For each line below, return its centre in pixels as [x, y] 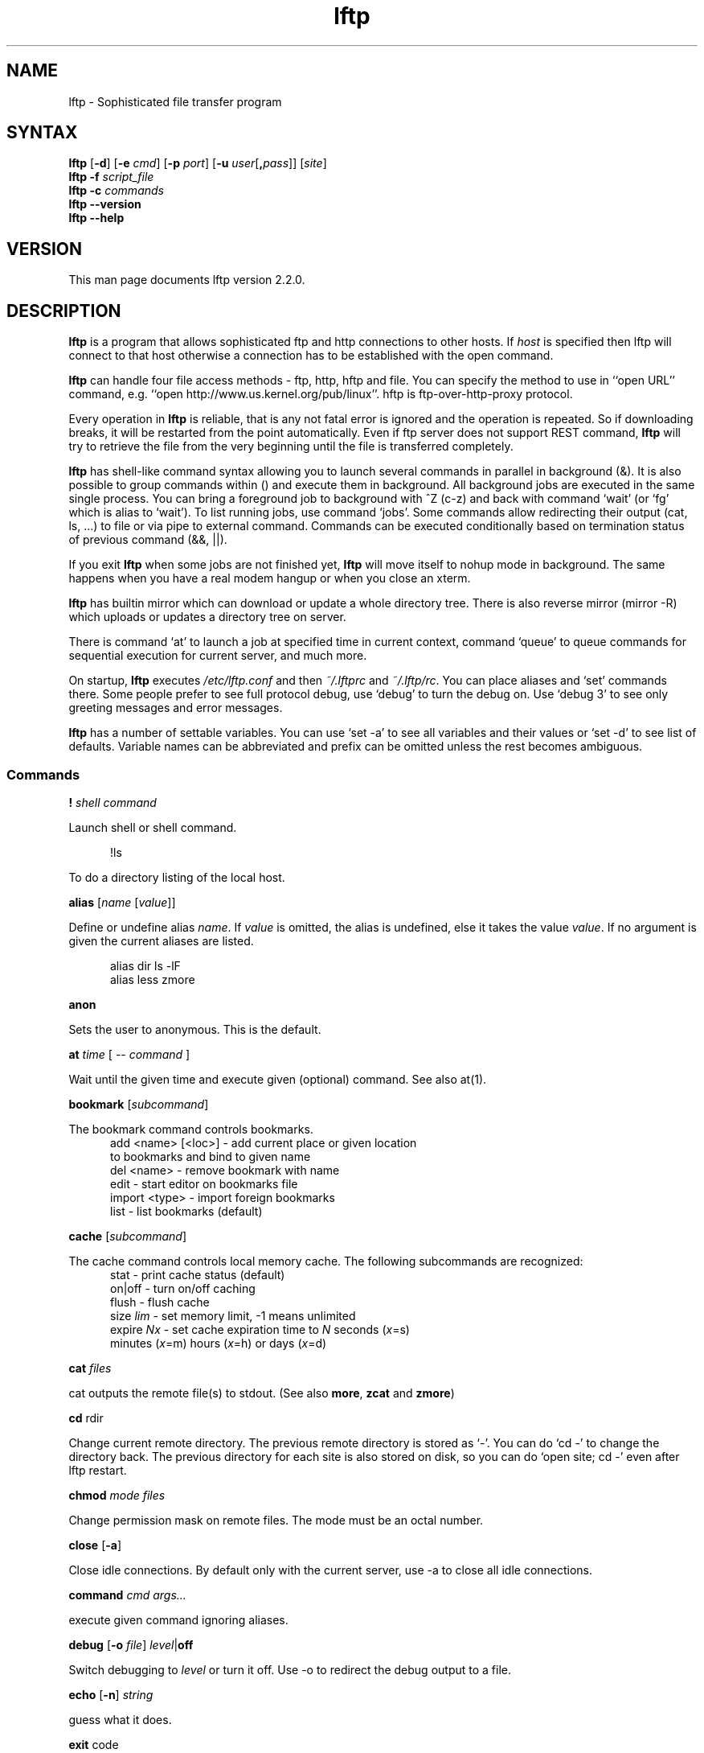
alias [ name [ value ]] [122, 902]
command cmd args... [127, 1595]
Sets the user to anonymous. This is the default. [195, 1029]
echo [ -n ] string [111, 1694]
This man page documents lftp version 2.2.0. [187, 280]
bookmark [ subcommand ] [139, 1104]
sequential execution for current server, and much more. [218, 656]
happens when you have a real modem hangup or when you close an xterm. [270, 578]
